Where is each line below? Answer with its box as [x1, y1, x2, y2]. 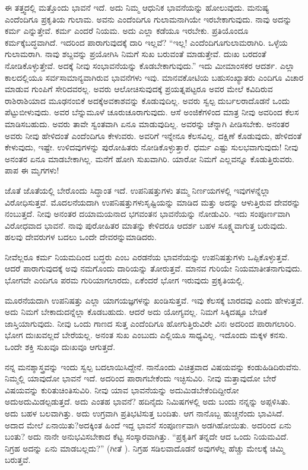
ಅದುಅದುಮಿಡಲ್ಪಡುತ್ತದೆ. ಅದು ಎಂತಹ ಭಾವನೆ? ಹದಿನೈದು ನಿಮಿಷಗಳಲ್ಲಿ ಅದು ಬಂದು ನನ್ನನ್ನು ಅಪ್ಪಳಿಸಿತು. [5, 395, 290, 408]
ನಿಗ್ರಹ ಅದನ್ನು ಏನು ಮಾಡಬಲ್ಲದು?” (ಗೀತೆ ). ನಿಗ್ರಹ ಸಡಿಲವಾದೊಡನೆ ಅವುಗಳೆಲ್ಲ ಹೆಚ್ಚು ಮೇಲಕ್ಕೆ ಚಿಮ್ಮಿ [5, 441, 285, 454]
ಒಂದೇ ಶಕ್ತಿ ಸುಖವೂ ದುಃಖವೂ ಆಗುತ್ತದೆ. [5, 340, 116, 353]
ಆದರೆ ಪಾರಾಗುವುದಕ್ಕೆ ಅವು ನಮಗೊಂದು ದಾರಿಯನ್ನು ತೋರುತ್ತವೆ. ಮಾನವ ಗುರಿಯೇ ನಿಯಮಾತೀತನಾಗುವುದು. [5, 262, 303, 275]
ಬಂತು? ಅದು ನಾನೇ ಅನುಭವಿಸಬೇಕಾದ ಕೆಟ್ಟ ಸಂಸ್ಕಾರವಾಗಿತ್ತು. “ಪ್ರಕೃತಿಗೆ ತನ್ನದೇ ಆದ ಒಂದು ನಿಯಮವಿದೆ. [5, 430, 289, 443]
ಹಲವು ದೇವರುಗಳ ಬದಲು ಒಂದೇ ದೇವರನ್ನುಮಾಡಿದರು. [5, 231, 157, 243]
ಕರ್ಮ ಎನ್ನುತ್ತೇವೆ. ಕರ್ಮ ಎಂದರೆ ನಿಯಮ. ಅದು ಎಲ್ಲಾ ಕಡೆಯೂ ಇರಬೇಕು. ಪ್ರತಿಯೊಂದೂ [5, 24, 249, 37]
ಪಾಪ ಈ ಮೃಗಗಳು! [5, 164, 59, 176]
